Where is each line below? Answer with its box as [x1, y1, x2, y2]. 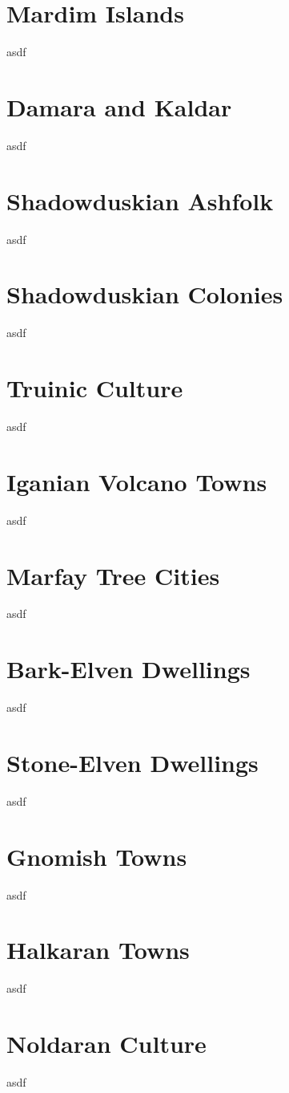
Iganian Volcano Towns [6, 465, 267, 498]
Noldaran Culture [6, 1027, 207, 1060]
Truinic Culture [6, 372, 183, 404]
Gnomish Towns [6, 839, 187, 872]
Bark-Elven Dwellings [6, 652, 251, 685]
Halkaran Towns [6, 933, 190, 966]
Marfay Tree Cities [6, 559, 220, 591]
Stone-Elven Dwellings [6, 746, 259, 778]
